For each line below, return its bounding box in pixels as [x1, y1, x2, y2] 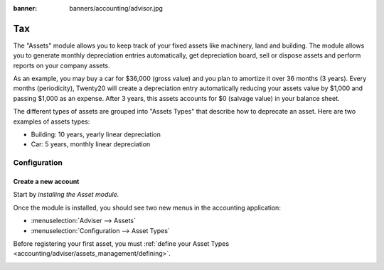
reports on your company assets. [13, 61, 110, 70]
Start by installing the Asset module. [13, 190, 119, 199]
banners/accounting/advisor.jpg [69, 4, 164, 12]
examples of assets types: [13, 117, 90, 126]
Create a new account [13, 177, 80, 185]
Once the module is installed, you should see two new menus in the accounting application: [13, 203, 281, 212]
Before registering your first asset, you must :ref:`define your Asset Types [13, 239, 230, 248]
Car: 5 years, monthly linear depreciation [31, 140, 151, 148]
